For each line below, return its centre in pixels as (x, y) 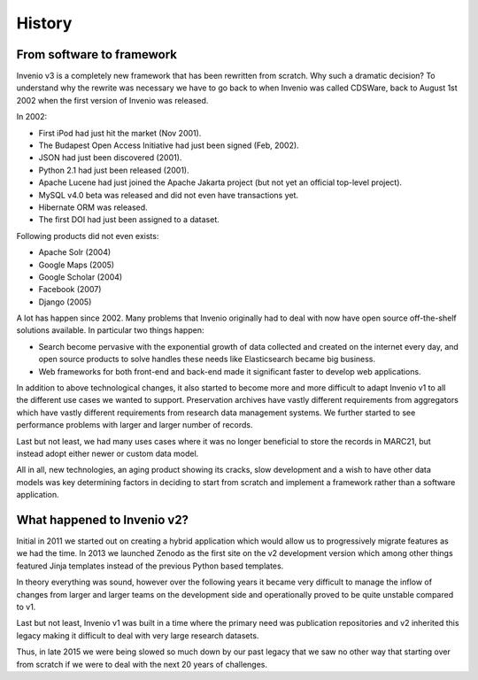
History (44, 23)
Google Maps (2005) (77, 265)
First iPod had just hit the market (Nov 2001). (120, 133)
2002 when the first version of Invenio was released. (112, 100)
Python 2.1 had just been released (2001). (114, 170)
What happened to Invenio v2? (103, 519)
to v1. (26, 607)
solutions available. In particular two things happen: (110, 330)
